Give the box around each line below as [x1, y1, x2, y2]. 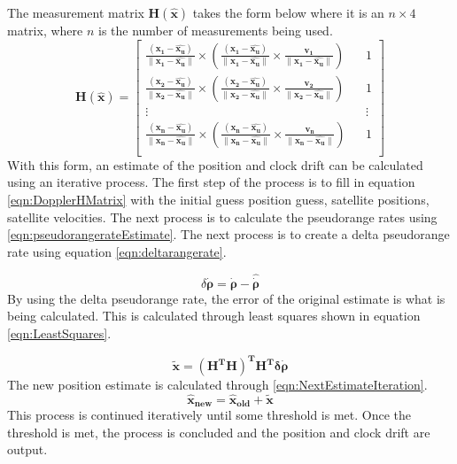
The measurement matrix [7, 4, 144, 21]
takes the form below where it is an [192, 4, 384, 21]
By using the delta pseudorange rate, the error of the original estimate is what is [7, 289, 445, 307]
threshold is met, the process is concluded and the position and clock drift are [7, 422, 430, 441]
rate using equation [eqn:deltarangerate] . [7, 242, 227, 260]
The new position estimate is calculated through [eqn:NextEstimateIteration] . [7, 375, 428, 394]
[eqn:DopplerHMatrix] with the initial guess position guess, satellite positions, [7, 189, 430, 208]
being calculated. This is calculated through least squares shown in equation [7, 306, 421, 325]
